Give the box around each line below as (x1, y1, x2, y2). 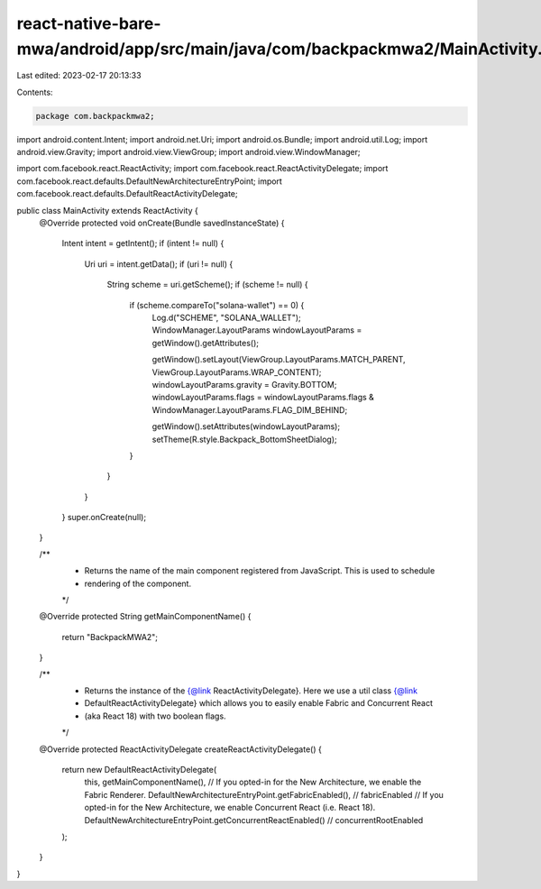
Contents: (16, 87, 53, 97)
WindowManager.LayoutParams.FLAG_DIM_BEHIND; (151, 404, 348, 415)
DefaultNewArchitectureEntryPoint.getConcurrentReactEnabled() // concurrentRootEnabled (84, 814, 424, 825)
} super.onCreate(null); (61, 512, 147, 523)
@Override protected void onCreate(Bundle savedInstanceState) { (39, 217, 285, 229)
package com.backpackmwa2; (35, 111, 155, 121)
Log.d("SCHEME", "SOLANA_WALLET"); (151, 312, 301, 323)
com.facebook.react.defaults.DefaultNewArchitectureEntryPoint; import (16, 176, 283, 187)
